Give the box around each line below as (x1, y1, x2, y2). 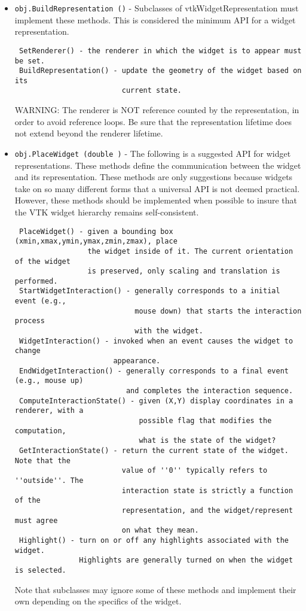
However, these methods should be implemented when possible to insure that (14, 194, 298, 206)
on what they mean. (121, 526, 199, 535)
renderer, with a (14, 406, 84, 415)
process (14, 317, 45, 326)
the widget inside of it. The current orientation (87, 247, 293, 256)
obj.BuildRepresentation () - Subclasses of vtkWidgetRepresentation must (14, 2, 299, 14)
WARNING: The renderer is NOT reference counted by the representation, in (14, 104, 299, 116)
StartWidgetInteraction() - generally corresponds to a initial (19, 287, 280, 296)
